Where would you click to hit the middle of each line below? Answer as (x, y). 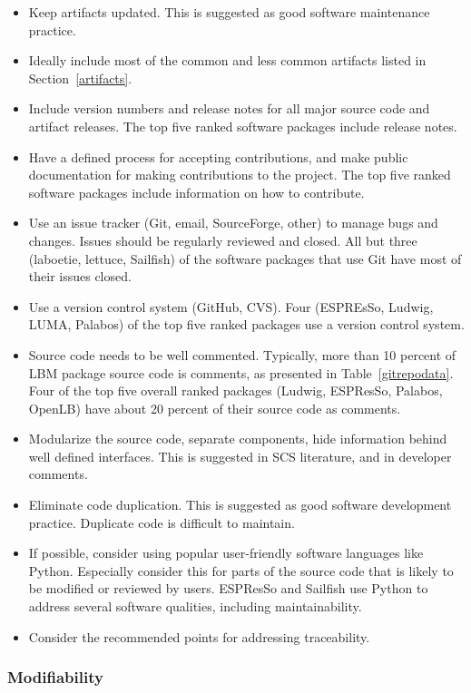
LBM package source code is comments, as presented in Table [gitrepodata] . (241, 372)
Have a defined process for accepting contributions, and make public (218, 156)
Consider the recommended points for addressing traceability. (199, 636)
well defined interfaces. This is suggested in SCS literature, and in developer (240, 456)
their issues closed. (80, 276)
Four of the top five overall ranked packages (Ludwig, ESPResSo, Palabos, (235, 390)
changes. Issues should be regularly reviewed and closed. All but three (223, 240)
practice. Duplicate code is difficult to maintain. (162, 522)
